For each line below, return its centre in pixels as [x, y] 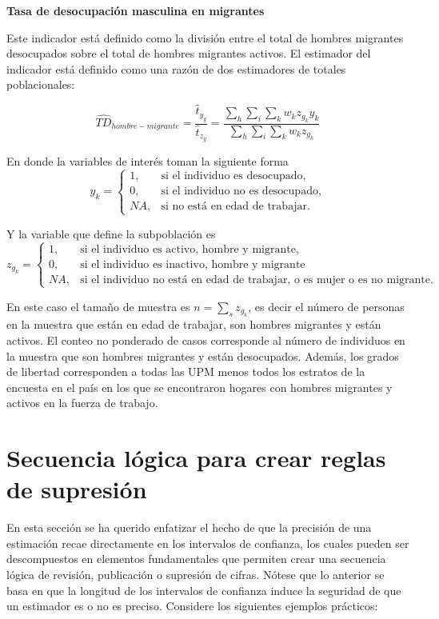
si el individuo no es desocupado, [241, 192]
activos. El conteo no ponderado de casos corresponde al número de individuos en [206, 339]
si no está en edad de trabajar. [235, 207]
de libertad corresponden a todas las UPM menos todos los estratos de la [186, 371]
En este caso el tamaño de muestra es [98, 306]
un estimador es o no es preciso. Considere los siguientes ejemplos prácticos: [192, 606]
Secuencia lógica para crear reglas [196, 458]
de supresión [77, 489]
